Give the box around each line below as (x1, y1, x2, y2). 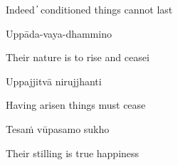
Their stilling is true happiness (6, 145, 140, 160)
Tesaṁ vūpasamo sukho (6, 121, 110, 136)
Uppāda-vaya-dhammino (6, 26, 112, 41)
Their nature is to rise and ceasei (6, 50, 150, 65)
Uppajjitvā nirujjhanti (6, 73, 102, 88)
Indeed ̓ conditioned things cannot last (6, 2, 173, 16)
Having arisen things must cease (6, 97, 146, 112)
